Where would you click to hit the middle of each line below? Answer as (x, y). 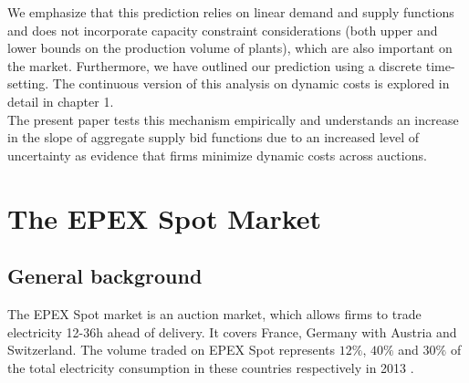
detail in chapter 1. (61, 101)
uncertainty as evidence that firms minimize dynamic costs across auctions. (217, 155)
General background (105, 276)
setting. (28, 83)
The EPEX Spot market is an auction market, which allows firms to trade (214, 313)
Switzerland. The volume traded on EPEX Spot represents (172, 350)
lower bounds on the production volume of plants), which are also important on (230, 48)
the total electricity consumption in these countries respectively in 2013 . (211, 367)
